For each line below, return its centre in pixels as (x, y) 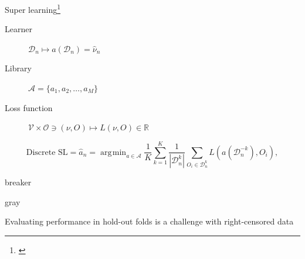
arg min (113, 152)
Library (18, 68)
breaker (18, 182)
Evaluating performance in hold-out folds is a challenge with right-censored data (149, 221)
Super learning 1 (33, 8)
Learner (18, 29)
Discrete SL (47, 152)
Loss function (29, 107)
